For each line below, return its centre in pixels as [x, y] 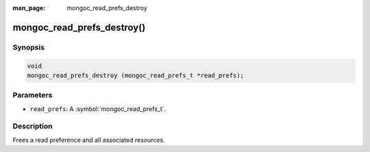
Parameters [33, 95]
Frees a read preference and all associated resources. [89, 140]
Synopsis [28, 47]
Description [33, 126]
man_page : [29, 8]
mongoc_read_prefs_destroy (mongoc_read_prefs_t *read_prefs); [136, 75]
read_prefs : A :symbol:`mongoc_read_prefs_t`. [98, 108]
